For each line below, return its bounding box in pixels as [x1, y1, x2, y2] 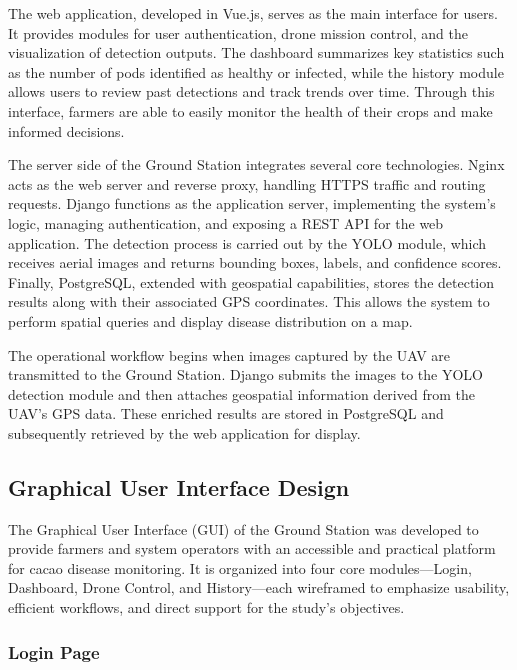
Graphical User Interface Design [8, 471, 350, 502]
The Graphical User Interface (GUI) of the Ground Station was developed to [8, 518, 479, 539]
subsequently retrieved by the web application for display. [8, 422, 361, 443]
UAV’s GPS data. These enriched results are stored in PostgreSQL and [8, 403, 444, 424]
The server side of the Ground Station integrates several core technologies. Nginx [8, 154, 505, 175]
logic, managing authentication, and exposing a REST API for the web [8, 212, 444, 233]
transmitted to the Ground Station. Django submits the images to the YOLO [8, 364, 483, 385]
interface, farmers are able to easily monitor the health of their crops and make [8, 100, 493, 121]
